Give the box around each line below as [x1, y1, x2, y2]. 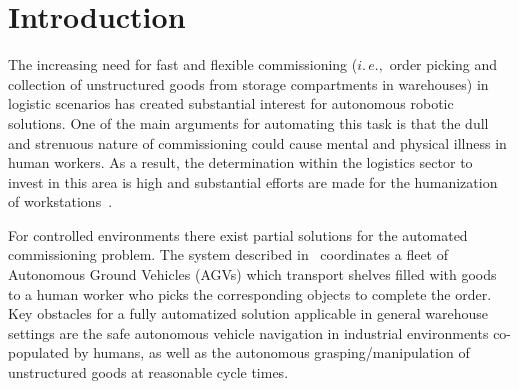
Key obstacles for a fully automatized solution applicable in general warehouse [8, 303, 488, 324]
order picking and [389, 54, 498, 75]
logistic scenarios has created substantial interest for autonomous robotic [8, 93, 454, 114]
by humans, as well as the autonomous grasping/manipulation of [73, 342, 470, 363]
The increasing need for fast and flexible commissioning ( [8, 54, 358, 75]
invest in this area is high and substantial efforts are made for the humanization [8, 171, 498, 192]
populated [8, 342, 70, 363]
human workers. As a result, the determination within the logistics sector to [8, 152, 473, 173]
